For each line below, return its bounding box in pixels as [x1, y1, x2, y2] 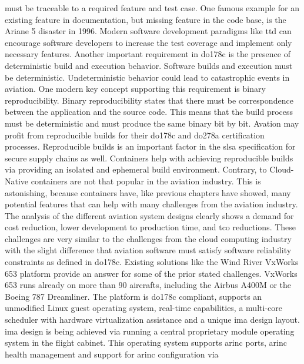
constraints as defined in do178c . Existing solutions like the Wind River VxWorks [5, 256, 299, 268]
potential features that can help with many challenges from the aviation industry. [5, 198, 298, 210]
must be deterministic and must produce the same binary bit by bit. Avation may [5, 117, 299, 129]
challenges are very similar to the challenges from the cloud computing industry [5, 232, 292, 244]
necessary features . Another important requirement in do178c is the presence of [5, 48, 290, 60]
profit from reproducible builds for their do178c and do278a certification [5, 128, 265, 141]
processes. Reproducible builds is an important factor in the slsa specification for [5, 140, 296, 153]
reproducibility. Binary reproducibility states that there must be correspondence [5, 94, 293, 106]
